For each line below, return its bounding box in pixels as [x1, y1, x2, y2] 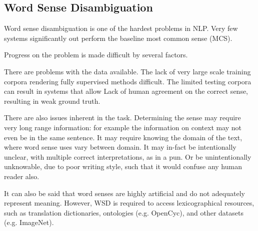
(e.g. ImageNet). [4, 217, 54, 228]
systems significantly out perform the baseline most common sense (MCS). [4, 32, 232, 43]
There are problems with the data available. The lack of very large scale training [4, 66, 251, 76]
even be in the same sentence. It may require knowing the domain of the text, [4, 132, 242, 142]
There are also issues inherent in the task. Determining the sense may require [4, 112, 241, 123]
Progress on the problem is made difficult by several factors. [4, 49, 188, 60]
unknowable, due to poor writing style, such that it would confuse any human [4, 161, 242, 172]
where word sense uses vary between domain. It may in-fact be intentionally [4, 142, 236, 152]
